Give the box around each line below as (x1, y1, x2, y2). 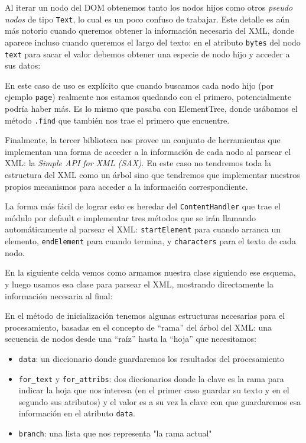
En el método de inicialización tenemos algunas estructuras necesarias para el (5, 309, 285, 322)
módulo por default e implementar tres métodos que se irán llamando (5, 211, 256, 224)
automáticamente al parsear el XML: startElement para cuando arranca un (5, 223, 281, 235)
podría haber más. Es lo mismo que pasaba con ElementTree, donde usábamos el (5, 102, 298, 114)
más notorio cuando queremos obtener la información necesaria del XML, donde (5, 24, 294, 37)
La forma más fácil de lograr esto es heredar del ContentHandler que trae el (5, 200, 281, 212)
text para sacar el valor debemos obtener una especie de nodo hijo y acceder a (5, 47, 290, 60)
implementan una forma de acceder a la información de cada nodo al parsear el (5, 145, 291, 157)
